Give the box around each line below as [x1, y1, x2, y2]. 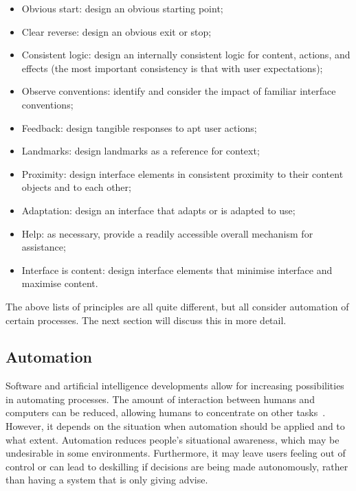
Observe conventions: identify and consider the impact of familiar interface [21, 84, 336, 98]
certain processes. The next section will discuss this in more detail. [5, 312, 287, 327]
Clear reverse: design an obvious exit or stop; [21, 24, 212, 38]
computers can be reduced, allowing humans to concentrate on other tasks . [5, 405, 326, 420]
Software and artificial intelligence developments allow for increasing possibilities [5, 378, 344, 393]
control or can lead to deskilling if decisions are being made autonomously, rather [5, 459, 348, 473]
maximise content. [21, 276, 98, 290]
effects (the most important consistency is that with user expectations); [21, 60, 323, 75]
